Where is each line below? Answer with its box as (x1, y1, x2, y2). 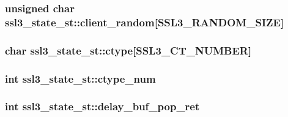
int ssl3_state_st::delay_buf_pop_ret (5, 99, 200, 114)
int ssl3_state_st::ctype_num (5, 70, 156, 86)
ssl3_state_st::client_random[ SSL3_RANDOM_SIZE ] (5, 14, 284, 29)
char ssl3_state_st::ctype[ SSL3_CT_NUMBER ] (5, 42, 252, 58)
